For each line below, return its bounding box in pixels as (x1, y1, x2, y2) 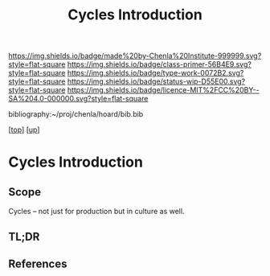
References (8, 257, 67, 270)
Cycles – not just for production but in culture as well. (8, 207, 185, 216)
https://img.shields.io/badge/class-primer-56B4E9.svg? (67, 60, 252, 69)
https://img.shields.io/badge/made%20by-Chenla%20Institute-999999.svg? (8, 51, 262, 61)
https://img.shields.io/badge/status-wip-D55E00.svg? (67, 76, 246, 86)
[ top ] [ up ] (8, 125, 40, 134)
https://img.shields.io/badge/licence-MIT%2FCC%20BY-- (67, 85, 260, 95)
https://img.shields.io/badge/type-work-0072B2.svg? (67, 68, 244, 78)
